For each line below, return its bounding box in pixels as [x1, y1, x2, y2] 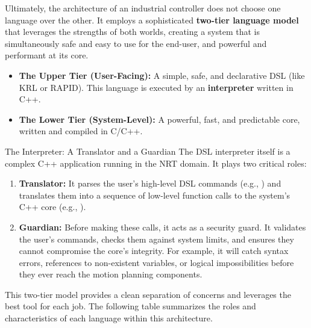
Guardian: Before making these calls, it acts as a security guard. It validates [19, 220, 306, 233]
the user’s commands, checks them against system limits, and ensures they [19, 232, 294, 245]
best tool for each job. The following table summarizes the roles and [5, 300, 256, 312]
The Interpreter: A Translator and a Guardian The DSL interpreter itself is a [5, 144, 291, 157]
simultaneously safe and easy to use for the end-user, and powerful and [5, 37, 267, 49]
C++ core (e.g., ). [19, 200, 86, 213]
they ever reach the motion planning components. [19, 268, 203, 280]
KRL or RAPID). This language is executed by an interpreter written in [19, 81, 294, 93]
